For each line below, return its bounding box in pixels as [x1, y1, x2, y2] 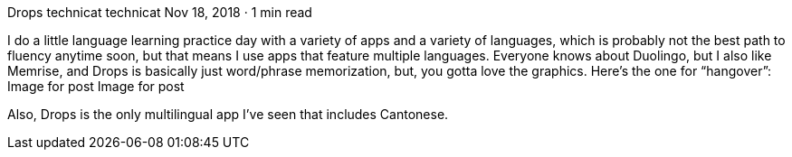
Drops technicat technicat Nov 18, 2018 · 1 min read [7, 5, 312, 20]
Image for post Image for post [7, 78, 185, 94]
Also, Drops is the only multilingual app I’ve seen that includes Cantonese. [7, 106, 449, 122]
